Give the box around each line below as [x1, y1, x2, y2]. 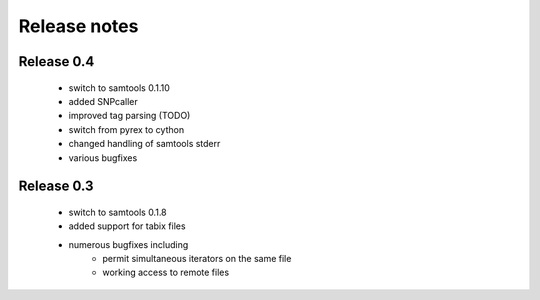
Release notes [18, 15, 139, 37]
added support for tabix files [68, 220, 186, 232]
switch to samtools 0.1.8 [68, 206, 167, 218]
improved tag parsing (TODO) [68, 110, 191, 122]
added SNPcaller [68, 95, 139, 107]
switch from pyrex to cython [68, 123, 185, 135]
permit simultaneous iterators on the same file [102, 253, 292, 265]
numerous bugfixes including [68, 238, 189, 250]
